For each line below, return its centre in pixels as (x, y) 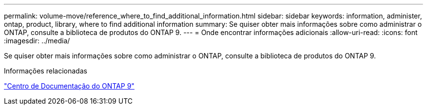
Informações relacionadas (46, 71)
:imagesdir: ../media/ (37, 41)
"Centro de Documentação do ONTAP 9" (69, 86)
